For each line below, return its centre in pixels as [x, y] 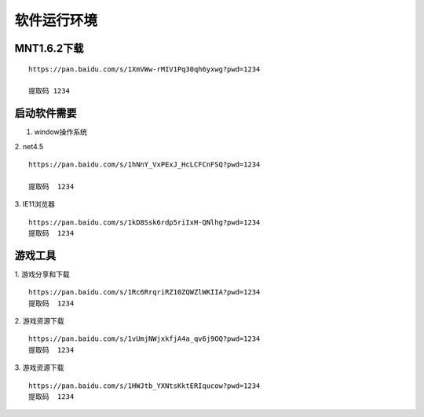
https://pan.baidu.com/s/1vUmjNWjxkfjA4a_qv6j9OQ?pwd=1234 [144, 339]
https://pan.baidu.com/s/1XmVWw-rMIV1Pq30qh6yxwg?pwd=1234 [144, 69]
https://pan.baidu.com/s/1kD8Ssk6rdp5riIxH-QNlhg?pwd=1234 [144, 222]
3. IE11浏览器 [35, 204]
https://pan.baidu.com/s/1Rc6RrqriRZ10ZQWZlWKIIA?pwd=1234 [144, 292]
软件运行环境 [56, 20]
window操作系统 [61, 132]
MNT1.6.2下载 [49, 48]
